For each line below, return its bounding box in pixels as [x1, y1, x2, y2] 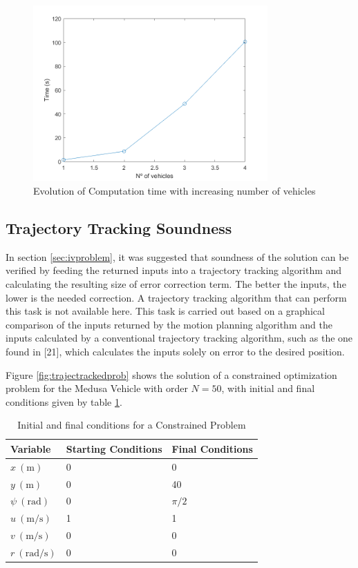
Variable [10, 441, 51, 456]
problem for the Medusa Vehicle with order [6, 381, 188, 395]
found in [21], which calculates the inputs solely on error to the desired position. [6, 344, 345, 358]
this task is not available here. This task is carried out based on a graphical [6, 304, 325, 318]
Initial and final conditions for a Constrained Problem [17, 418, 246, 432]
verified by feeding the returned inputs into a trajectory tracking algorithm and [6, 263, 342, 277]
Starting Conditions [66, 441, 162, 456]
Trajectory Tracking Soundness [6, 217, 232, 238]
